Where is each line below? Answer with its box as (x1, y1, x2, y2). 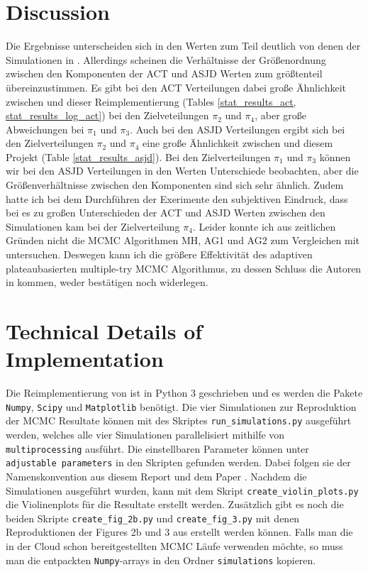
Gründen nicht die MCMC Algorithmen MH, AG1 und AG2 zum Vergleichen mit (6, 233, 359, 248)
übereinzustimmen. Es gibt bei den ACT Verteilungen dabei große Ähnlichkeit (6, 79, 346, 94)
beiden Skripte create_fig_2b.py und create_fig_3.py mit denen (6, 510, 300, 525)
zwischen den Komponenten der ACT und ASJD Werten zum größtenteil (6, 66, 323, 81)
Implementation (6, 344, 164, 373)
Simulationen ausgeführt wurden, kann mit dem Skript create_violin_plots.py (6, 483, 359, 497)
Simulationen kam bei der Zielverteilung (6, 219, 180, 233)
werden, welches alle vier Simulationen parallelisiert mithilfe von (6, 427, 285, 442)
